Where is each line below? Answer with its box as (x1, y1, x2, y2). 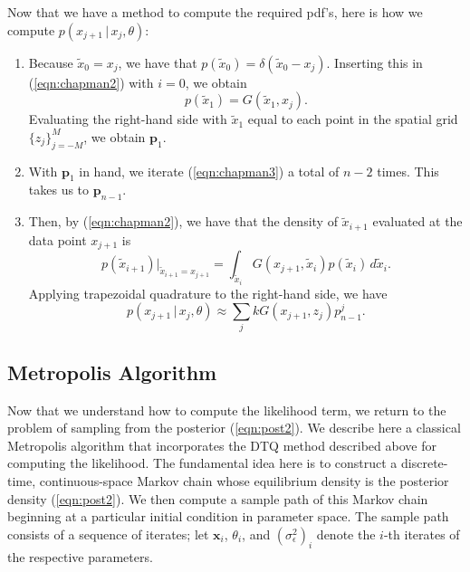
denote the (316, 524, 376, 543)
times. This (377, 161, 439, 180)
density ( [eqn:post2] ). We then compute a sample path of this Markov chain (7, 489, 428, 508)
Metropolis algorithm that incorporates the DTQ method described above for (7, 435, 436, 454)
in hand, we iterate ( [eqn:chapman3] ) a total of (79, 161, 340, 180)
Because (28, 52, 73, 71)
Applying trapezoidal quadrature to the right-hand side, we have (28, 283, 388, 302)
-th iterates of (383, 524, 460, 543)
